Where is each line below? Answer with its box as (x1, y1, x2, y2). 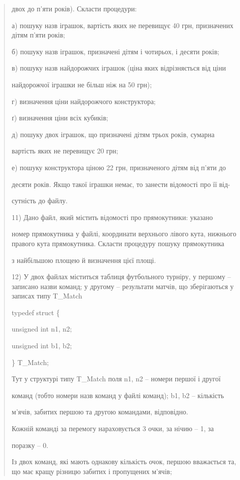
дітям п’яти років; (11, 30, 65, 40)
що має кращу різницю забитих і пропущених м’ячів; (11, 466, 172, 476)
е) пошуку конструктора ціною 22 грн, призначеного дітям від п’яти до (11, 162, 226, 172)
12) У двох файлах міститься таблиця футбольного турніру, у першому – (11, 271, 231, 282)
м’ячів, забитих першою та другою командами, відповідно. (11, 406, 188, 417)
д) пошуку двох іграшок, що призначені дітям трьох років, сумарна (11, 129, 215, 139)
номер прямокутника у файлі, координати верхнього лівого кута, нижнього (11, 228, 237, 239)
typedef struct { (11, 307, 60, 317)
